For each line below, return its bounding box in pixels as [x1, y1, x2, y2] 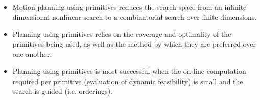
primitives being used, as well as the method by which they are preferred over [12, 38, 256, 49]
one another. [12, 48, 52, 59]
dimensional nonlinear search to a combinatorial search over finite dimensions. [12, 11, 257, 22]
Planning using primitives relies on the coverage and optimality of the [12, 29, 231, 39]
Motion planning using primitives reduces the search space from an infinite [12, 2, 247, 12]
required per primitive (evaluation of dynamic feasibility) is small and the [12, 76, 243, 86]
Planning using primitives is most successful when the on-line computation [12, 65, 246, 76]
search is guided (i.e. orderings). [12, 86, 112, 96]
